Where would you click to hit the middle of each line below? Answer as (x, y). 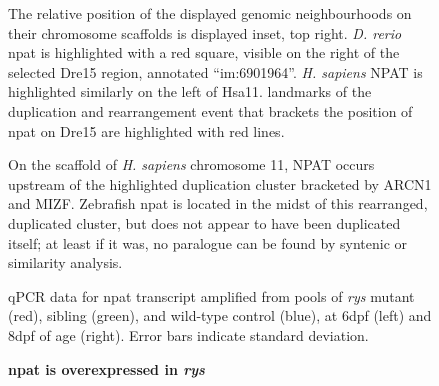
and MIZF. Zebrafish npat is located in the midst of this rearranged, (218, 203)
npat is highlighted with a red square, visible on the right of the (204, 52)
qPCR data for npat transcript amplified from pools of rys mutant (211, 295)
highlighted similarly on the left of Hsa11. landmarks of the (190, 91)
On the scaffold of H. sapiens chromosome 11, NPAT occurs (191, 164)
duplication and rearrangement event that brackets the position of (210, 110)
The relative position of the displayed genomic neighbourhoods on (210, 13)
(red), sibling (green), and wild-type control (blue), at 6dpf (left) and (220, 315)
